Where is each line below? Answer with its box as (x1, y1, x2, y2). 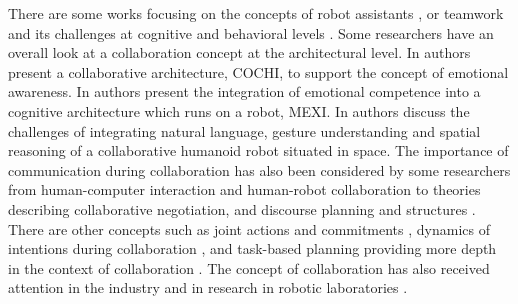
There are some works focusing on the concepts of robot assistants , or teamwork (8, 3, 504, 23)
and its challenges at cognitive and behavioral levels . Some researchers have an (8, 22, 494, 43)
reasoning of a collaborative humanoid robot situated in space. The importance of (8, 140, 509, 161)
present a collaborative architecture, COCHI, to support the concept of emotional (8, 61, 509, 82)
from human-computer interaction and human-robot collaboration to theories (8, 179, 481, 200)
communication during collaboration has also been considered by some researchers (8, 159, 511, 180)
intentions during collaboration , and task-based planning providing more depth (8, 238, 497, 259)
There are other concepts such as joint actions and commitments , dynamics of (8, 218, 490, 239)
